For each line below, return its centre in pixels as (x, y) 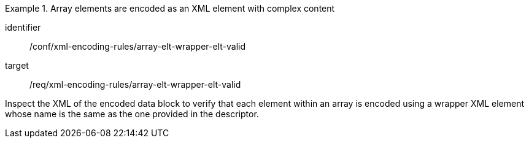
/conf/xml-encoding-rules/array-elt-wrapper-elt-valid (138, 46)
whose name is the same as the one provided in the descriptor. (132, 114)
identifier (23, 27)
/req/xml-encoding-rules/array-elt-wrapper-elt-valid (135, 84)
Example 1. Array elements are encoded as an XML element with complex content (170, 8)
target (17, 65)
